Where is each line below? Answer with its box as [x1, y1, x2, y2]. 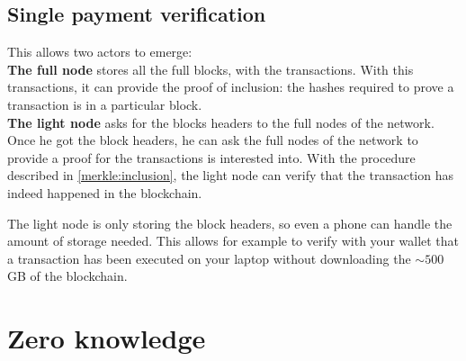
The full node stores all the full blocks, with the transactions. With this [7, 59, 414, 78]
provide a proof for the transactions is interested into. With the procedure [7, 148, 416, 167]
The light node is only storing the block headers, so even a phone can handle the [7, 213, 453, 232]
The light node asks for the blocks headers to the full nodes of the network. [7, 113, 435, 131]
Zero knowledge [7, 320, 206, 356]
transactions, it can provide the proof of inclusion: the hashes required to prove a [7, 77, 454, 96]
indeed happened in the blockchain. [7, 183, 202, 202]
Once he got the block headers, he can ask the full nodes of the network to [7, 131, 418, 149]
